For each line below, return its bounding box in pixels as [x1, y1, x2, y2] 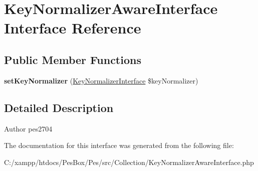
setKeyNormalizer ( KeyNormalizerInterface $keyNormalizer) [4, 75, 198, 85]
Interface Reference [4, 17, 141, 38]
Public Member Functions [4, 51, 141, 67]
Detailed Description [4, 99, 114, 115]
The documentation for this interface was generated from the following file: [4, 140, 234, 150]
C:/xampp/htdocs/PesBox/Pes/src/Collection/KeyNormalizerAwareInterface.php [4, 156, 254, 167]
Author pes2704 [4, 123, 53, 133]
